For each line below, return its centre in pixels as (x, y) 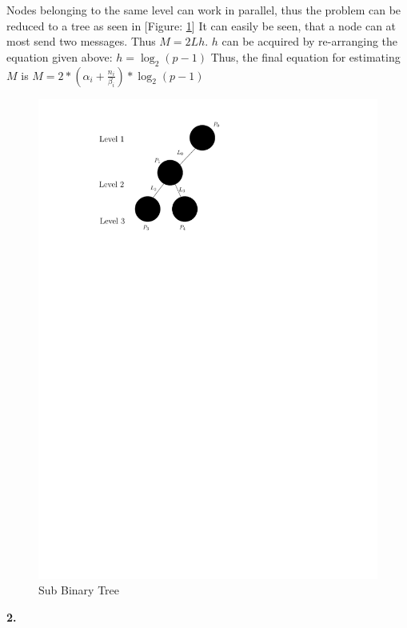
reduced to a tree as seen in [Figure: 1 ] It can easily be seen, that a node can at (202, 25)
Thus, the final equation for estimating (305, 56)
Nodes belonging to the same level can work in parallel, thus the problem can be (204, 10)
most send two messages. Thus (81, 41)
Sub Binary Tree (79, 590)
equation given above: (60, 56)
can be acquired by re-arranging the (310, 41)
